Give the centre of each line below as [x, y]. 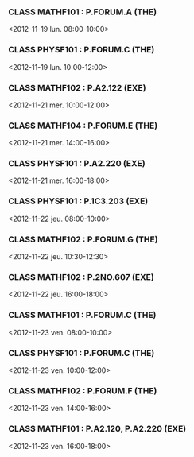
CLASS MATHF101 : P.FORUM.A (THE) [83, 12]
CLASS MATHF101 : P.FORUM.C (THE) [82, 315]
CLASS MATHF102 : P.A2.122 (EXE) [77, 87]
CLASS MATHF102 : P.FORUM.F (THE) [83, 390]
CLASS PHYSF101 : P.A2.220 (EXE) [77, 164]
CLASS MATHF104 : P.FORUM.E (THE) [83, 126]
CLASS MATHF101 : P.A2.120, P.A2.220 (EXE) [97, 429]
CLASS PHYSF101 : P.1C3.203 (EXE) [78, 201]
